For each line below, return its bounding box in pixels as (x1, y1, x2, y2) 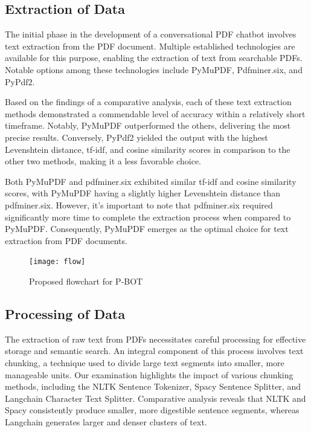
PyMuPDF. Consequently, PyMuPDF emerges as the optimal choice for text (5, 222, 289, 235)
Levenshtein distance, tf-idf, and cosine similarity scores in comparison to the (5, 143, 290, 155)
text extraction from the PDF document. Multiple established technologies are (5, 39, 295, 52)
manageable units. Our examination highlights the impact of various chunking (5, 368, 293, 381)
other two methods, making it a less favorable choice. (5, 155, 201, 167)
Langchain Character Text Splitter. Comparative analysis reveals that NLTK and (5, 392, 306, 404)
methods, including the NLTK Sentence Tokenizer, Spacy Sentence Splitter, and (5, 380, 301, 393)
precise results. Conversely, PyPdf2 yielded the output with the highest (5, 131, 268, 143)
